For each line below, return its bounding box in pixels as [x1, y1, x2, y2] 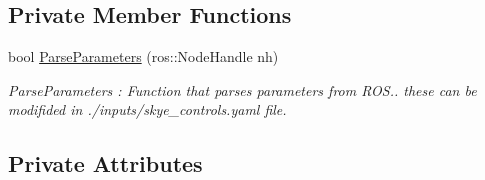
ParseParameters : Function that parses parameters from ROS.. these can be [8, 79, 477, 100]
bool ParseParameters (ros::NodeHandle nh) [8, 46, 279, 67]
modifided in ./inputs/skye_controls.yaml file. [8, 99, 287, 120]
